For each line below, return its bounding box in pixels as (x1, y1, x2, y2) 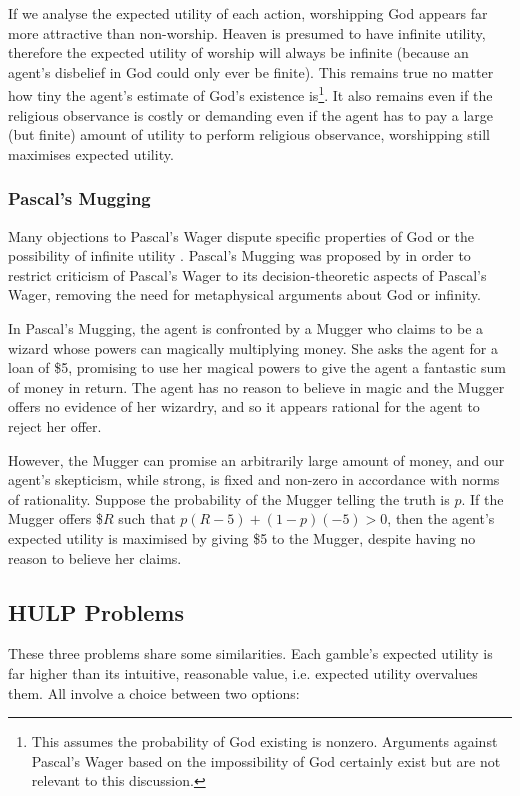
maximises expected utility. (8, 143, 174, 164)
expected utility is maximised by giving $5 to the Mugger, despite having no (8, 527, 476, 548)
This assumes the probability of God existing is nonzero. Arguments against (31, 731, 498, 752)
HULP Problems (8, 596, 184, 627)
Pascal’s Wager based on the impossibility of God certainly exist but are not (31, 750, 501, 771)
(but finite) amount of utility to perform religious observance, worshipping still (8, 124, 491, 145)
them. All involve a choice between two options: (8, 682, 300, 703)
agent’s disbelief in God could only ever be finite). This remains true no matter (8, 61, 494, 82)
